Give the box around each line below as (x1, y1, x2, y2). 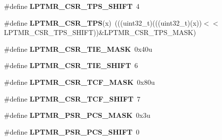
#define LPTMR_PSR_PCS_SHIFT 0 (4, 126, 140, 137)
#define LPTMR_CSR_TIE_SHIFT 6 (4, 60, 138, 70)
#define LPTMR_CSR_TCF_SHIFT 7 (4, 93, 141, 104)
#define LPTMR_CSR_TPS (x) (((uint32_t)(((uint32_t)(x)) (4, 17, 202, 28)
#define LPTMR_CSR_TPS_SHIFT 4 (4, 1, 140, 11)
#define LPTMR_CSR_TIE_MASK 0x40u (4, 43, 152, 54)
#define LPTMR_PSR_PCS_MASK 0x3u (4, 110, 150, 120)
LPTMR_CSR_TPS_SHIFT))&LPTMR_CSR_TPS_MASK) (4, 27, 196, 37)
